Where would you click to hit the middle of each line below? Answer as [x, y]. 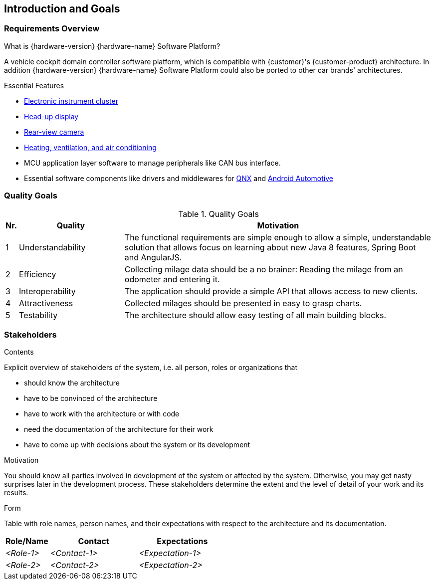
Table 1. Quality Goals [218, 214]
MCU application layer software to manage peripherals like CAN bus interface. [152, 163]
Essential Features [34, 85]
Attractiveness [46, 303]
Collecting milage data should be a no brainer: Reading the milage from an [264, 269]
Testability [38, 315]
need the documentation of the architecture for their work [119, 429]
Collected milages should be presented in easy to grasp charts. [243, 303]
